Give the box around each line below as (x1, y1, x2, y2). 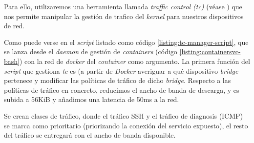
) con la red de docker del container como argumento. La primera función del (19, 56, 250, 66)
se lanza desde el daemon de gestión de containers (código (4, 46, 177, 57)
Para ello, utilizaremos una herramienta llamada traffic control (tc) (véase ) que (4, 1, 242, 11)
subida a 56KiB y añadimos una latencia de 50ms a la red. (4, 94, 179, 104)
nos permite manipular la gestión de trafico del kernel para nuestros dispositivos (4, 11, 244, 21)
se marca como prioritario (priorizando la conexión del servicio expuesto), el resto (4, 120, 248, 130)
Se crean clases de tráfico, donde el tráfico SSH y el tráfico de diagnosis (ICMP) (4, 110, 243, 121)
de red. (4, 20, 25, 31)
